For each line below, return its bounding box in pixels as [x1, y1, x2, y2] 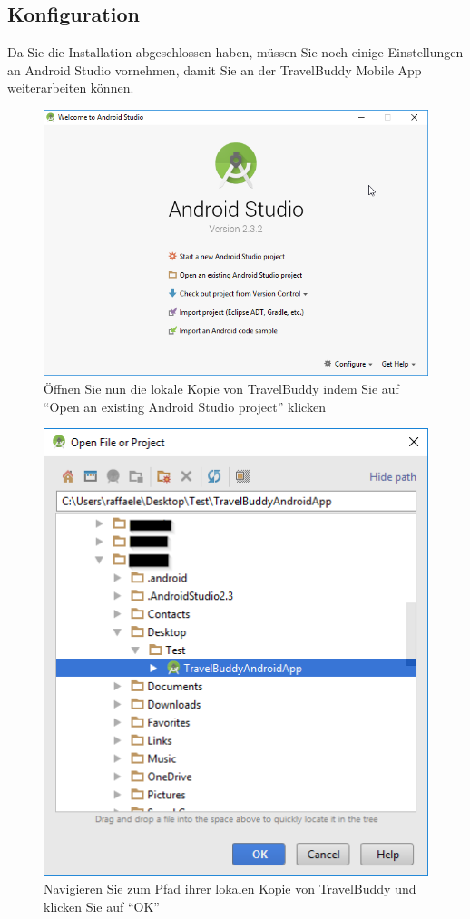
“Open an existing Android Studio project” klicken [44, 396, 326, 416]
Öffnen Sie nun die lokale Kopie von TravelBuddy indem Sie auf [44, 378, 399, 397]
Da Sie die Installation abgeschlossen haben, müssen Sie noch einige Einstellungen [7, 43, 464, 62]
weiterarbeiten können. [7, 78, 134, 97]
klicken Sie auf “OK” [44, 896, 160, 915]
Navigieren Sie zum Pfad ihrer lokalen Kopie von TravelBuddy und [44, 879, 416, 898]
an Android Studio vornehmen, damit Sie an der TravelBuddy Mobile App [7, 60, 422, 79]
